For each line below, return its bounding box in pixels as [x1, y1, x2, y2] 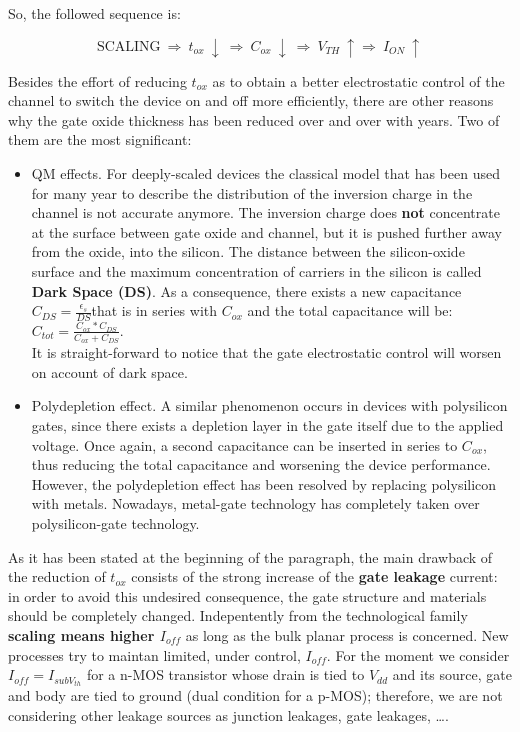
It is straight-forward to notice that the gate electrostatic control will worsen [31, 342, 502, 363]
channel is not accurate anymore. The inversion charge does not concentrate [31, 202, 500, 223]
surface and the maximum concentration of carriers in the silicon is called [31, 260, 482, 281]
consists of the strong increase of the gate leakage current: [131, 566, 498, 587]
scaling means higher [8, 624, 155, 645]
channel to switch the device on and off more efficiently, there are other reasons [8, 90, 494, 111]
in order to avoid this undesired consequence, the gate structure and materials [8, 585, 487, 606]
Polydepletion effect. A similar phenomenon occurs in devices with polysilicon [31, 395, 508, 416]
